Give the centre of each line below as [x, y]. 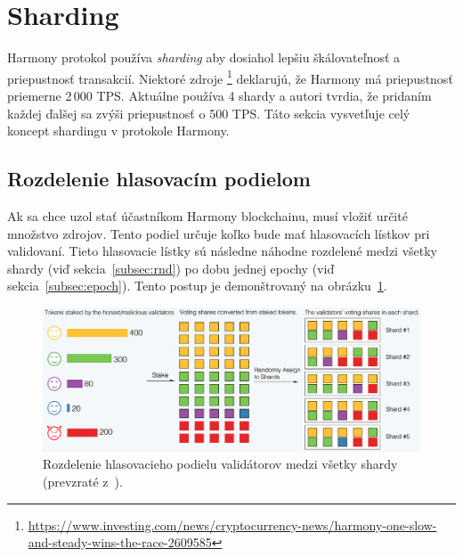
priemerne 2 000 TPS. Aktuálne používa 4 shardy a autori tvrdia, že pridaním [219, 95]
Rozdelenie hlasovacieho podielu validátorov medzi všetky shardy [220, 464]
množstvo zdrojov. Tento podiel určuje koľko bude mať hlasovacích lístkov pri [219, 233]
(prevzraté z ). [83, 481]
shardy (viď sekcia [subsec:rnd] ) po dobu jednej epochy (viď [171, 268]
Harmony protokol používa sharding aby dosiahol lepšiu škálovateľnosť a [204, 57]
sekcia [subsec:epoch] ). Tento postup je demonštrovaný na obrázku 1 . [197, 286]
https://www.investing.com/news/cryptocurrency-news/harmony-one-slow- [232, 524]
